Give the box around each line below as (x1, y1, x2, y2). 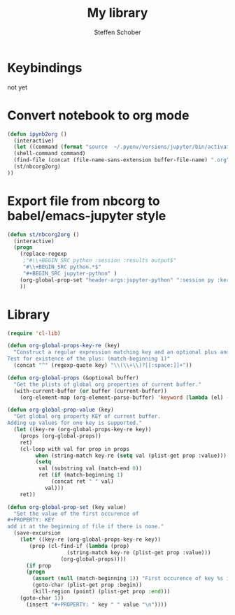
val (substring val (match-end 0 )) (38, 465, 142, 472)
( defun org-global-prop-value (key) (7, 407, 114, 414)
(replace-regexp (20, 250, 68, 258)
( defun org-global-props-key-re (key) (7, 342, 120, 349)
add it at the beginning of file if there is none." (7, 523, 164, 530)
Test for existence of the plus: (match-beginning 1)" (7, 355, 171, 363)
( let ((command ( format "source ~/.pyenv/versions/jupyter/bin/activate (13, 143, 233, 151)
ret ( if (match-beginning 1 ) (38, 472, 124, 479)
